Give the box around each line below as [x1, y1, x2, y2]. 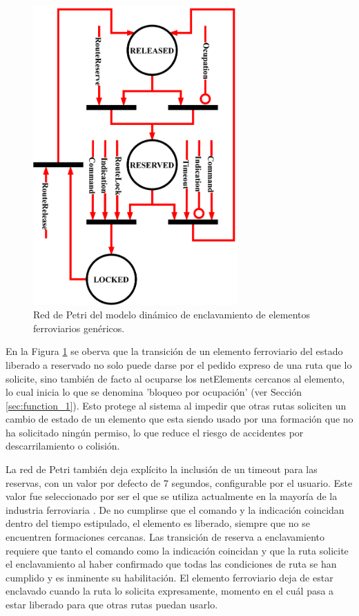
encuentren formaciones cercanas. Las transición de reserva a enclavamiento [6, 530, 324, 544]
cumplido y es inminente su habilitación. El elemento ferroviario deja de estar [6, 570, 333, 584]
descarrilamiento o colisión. [6, 439, 120, 453]
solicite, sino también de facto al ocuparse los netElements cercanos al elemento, [6, 371, 345, 385]
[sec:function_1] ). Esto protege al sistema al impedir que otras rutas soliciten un [6, 398, 347, 412]
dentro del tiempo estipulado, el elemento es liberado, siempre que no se [6, 516, 310, 530]
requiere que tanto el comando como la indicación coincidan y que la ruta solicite [6, 543, 349, 557]
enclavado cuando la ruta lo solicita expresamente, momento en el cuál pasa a [6, 584, 334, 598]
